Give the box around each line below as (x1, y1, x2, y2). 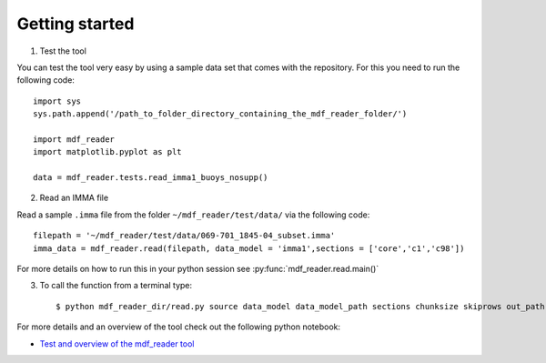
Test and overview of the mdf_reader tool (39, 338, 195, 349)
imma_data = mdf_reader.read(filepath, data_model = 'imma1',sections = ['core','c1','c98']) (33, 243, 465, 254)
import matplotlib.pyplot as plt (33, 146, 182, 157)
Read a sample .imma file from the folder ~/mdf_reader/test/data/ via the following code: (16, 209, 370, 220)
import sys (33, 96, 82, 106)
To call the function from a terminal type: (39, 280, 193, 291)
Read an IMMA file (39, 192, 109, 204)
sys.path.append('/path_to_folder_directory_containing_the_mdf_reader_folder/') (33, 109, 408, 119)
